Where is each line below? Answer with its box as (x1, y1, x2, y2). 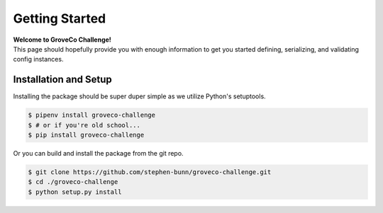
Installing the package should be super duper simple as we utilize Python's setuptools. (13, 92, 266, 100)
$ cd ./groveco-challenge (28, 178, 118, 186)
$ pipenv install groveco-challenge (28, 111, 156, 120)
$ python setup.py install (28, 188, 122, 196)
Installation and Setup (13, 74, 113, 86)
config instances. (13, 55, 64, 64)
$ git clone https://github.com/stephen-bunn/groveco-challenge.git (28, 168, 272, 176)
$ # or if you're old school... (28, 121, 141, 129)
